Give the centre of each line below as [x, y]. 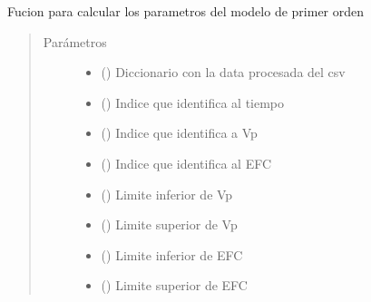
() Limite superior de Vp [169, 224]
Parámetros [75, 41]
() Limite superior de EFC [174, 285]
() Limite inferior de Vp [167, 194]
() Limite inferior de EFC [172, 254]
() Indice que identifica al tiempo [193, 102]
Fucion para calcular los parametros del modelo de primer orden [186, 11]
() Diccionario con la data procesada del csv [223, 72]
